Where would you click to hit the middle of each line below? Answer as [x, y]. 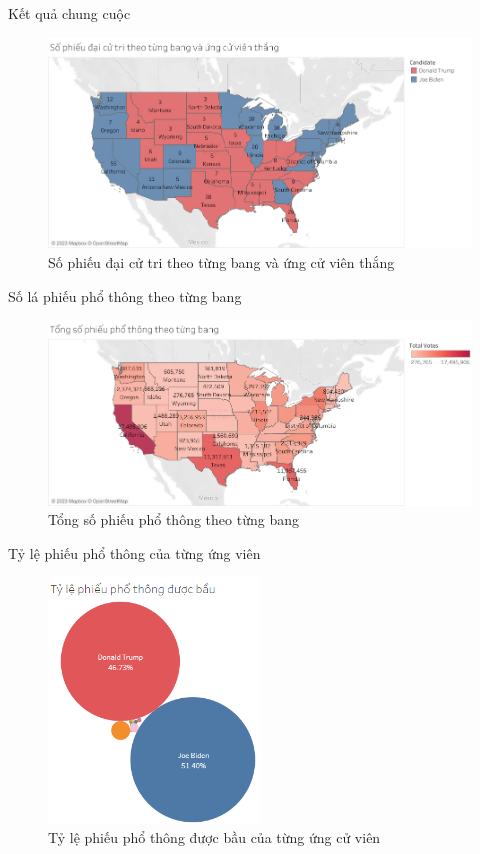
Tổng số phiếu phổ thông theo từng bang [173, 519]
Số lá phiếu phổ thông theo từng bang [125, 295]
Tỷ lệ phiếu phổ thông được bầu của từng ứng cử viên [214, 837]
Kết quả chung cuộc [69, 13]
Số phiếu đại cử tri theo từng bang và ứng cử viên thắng [221, 262]
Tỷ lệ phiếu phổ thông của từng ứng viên [134, 552]
